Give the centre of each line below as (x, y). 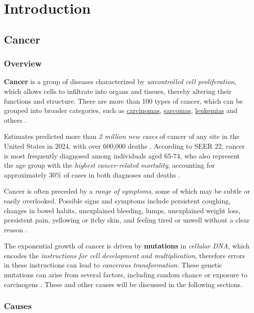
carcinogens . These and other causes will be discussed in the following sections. (123, 284)
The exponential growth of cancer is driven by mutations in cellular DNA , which (127, 246)
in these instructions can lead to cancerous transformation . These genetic (113, 265)
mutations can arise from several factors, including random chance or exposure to (126, 275)
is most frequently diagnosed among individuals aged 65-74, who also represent (122, 155)
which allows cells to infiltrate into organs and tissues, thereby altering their (118, 91)
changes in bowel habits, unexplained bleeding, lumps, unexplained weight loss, (122, 210)
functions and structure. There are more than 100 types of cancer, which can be (124, 101)
